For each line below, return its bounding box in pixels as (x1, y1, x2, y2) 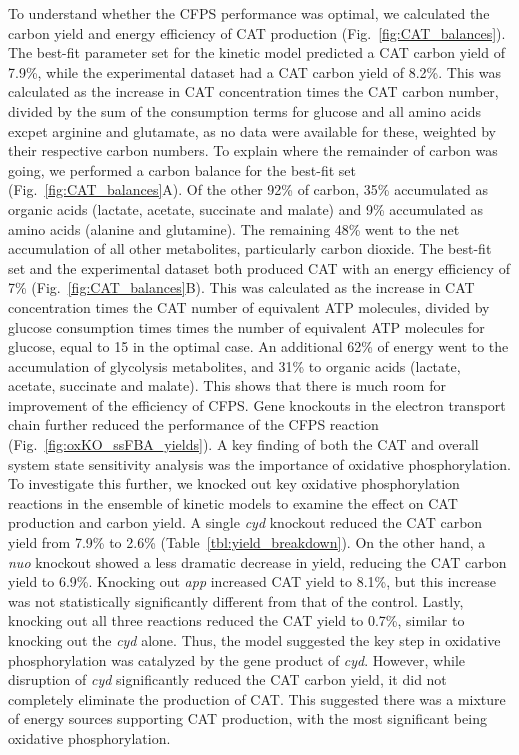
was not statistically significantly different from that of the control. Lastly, (8, 590, 464, 611)
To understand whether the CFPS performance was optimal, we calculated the (8, 3, 490, 23)
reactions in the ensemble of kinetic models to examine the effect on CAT (8, 492, 458, 513)
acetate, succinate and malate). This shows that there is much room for (8, 375, 446, 396)
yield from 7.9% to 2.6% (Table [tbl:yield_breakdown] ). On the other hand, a (8, 532, 486, 553)
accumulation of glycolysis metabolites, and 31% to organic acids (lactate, (8, 355, 461, 376)
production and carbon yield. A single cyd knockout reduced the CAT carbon (8, 512, 483, 533)
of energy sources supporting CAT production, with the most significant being (8, 708, 487, 729)
